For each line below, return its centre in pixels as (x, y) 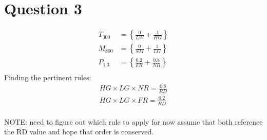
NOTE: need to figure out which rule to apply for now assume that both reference (133, 121)
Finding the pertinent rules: (48, 77)
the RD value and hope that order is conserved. (79, 132)
